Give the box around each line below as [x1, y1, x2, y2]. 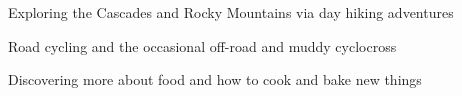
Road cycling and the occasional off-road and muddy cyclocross [8, 35, 397, 56]
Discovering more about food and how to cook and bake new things [8, 69, 422, 90]
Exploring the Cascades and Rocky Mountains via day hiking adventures [8, 2, 454, 22]
